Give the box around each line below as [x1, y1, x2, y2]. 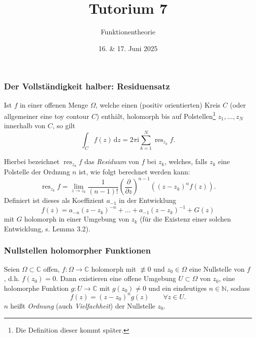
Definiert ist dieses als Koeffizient [4, 195, 104, 205]
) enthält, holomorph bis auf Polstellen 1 [96, 110, 216, 121]
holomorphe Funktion [4, 282, 69, 293]
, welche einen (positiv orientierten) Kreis [96, 99, 221, 110]
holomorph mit [91, 263, 136, 274]
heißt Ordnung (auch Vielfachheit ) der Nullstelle [10, 300, 156, 310]
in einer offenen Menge [20, 99, 88, 110]
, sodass [226, 282, 250, 293]
